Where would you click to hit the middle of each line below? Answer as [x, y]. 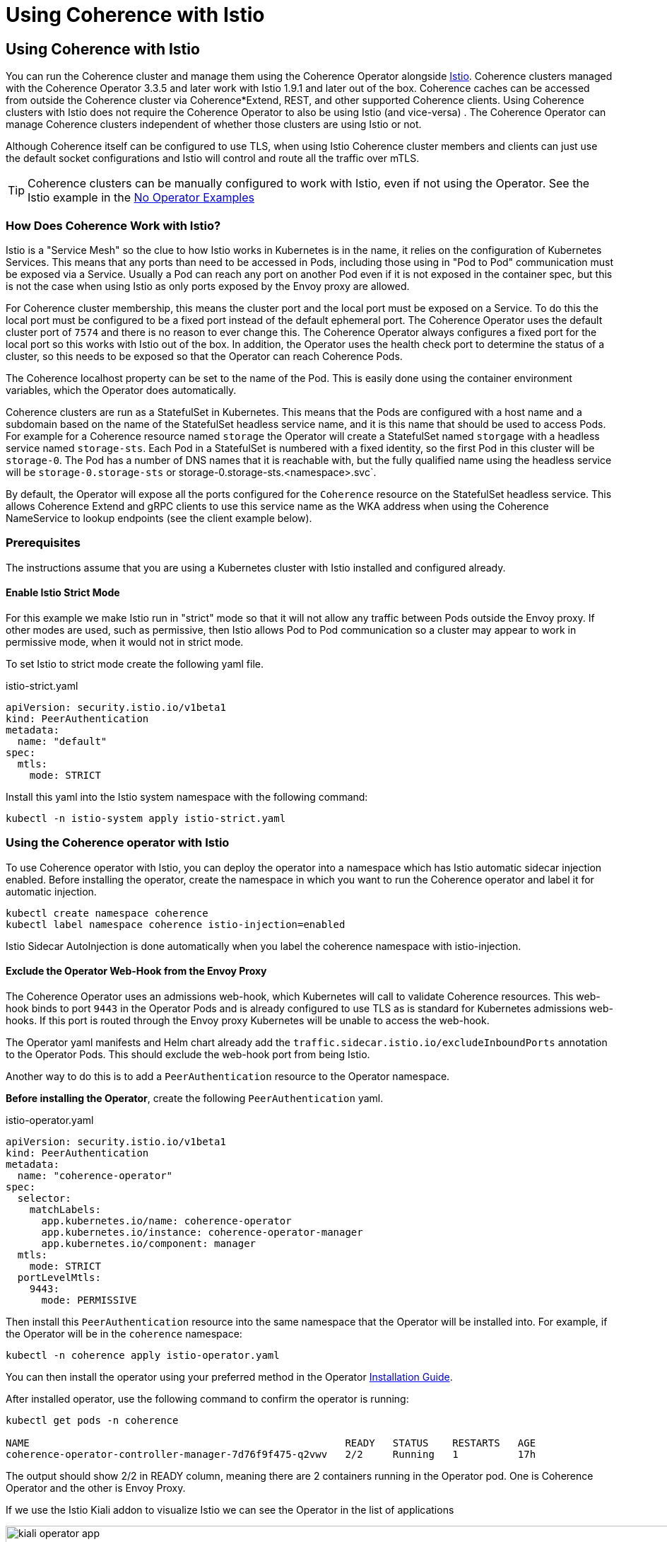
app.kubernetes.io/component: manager [149, 1243]
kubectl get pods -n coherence [92, 1420]
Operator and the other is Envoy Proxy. [96, 1488]
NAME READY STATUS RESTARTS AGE [271, 1443]
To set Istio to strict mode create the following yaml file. [135, 663]
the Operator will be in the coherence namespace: [124, 1333]
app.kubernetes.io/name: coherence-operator [166, 1221]
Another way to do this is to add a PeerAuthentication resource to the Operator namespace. [228, 1076]
